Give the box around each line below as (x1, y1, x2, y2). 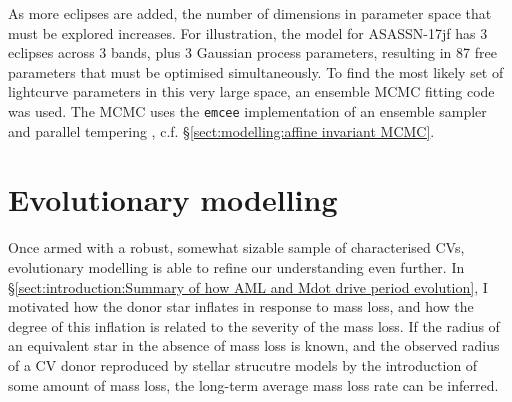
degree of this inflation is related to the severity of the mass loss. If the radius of (8, 315, 500, 336)
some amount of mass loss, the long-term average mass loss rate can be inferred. (8, 374, 499, 395)
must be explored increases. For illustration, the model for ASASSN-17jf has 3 (8, 22, 488, 43)
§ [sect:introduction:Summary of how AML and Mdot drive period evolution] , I (8, 276, 488, 297)
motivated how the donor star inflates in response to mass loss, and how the (8, 296, 474, 317)
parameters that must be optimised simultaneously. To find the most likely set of (8, 61, 504, 82)
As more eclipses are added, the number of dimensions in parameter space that (8, 3, 492, 23)
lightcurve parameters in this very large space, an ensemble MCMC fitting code (8, 81, 495, 102)
